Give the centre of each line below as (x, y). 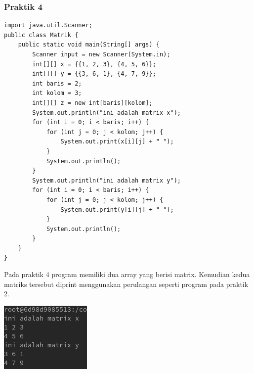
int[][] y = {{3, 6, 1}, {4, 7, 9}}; (94, 74)
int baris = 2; (57, 83)
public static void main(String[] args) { (89, 45)
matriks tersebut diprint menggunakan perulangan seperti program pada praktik (126, 284)
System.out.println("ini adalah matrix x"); (106, 113)
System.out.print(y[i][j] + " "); (117, 210)
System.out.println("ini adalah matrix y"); (106, 180)
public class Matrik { (41, 35)
